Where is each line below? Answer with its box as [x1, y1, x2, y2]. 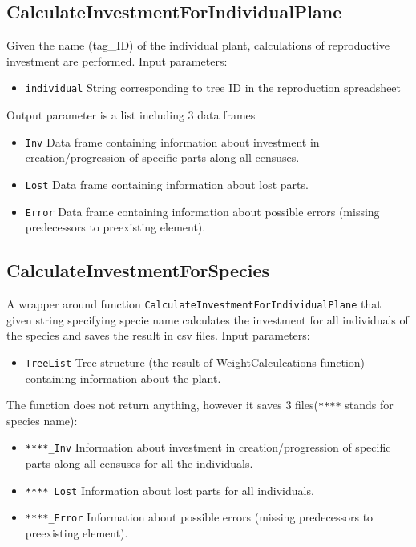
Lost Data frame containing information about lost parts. [25, 175, 309, 192]
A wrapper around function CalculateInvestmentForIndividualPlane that [6, 296, 382, 312]
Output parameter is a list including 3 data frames [6, 107, 256, 123]
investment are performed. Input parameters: [6, 52, 228, 69]
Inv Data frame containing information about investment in [25, 133, 320, 150]
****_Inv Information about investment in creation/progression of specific [25, 439, 391, 456]
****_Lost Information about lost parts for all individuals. [25, 481, 314, 498]
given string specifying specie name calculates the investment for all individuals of [6, 311, 409, 328]
